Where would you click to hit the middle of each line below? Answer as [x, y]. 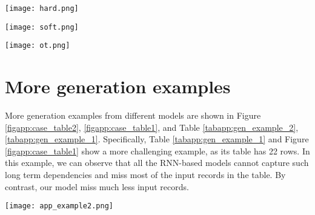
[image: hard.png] [42, 8]
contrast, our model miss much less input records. [97, 186]
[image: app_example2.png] [59, 206]
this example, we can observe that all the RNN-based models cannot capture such [157, 163]
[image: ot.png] [38, 46]
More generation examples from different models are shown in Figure [133, 115]
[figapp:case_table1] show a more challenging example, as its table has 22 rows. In [157, 150]
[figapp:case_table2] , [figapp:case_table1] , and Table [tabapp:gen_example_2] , [152, 127]
